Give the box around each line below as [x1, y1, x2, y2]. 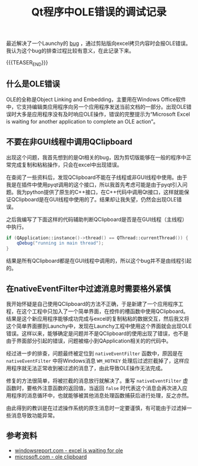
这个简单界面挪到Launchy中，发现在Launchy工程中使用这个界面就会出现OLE [6, 322, 192, 330]
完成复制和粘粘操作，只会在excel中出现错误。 [11, 161, 123, 168]
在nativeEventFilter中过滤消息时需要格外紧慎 [6, 283, 171, 294]
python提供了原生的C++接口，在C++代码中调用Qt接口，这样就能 [26, 188, 184, 195]
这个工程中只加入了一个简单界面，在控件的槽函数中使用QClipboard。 [21, 308, 189, 315]
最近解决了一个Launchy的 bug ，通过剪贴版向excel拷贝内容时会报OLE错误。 [6, 40, 192, 47]
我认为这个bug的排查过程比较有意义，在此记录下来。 [6, 47, 134, 54]
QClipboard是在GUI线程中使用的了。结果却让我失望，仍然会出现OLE [11, 195, 177, 203]
